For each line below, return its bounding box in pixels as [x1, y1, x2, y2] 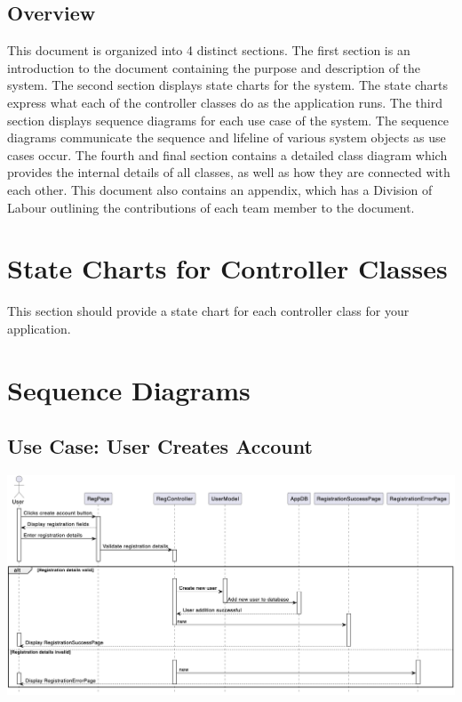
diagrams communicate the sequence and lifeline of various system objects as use [7, 128, 446, 147]
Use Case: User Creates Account [7, 432, 313, 460]
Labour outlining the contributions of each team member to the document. [7, 198, 415, 216]
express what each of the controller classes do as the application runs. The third [7, 93, 442, 111]
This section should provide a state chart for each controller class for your [7, 302, 410, 320]
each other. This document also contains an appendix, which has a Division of [7, 180, 433, 198]
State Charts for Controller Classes [7, 250, 448, 286]
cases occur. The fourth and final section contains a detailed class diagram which [7, 145, 448, 164]
